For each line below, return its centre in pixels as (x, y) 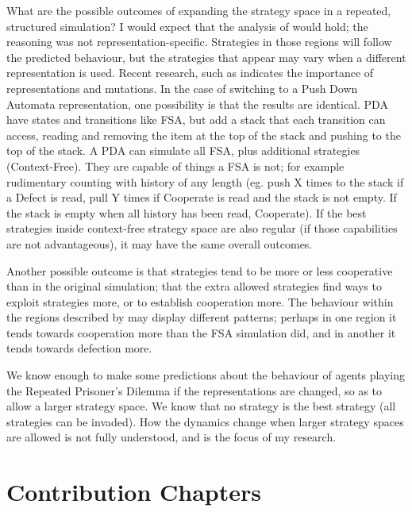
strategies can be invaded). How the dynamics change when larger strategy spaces (205, 421)
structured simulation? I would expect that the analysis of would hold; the (187, 26)
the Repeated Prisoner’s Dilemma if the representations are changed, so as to (194, 390)
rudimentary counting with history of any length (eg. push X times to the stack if (205, 181)
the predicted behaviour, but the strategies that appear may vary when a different (206, 57)
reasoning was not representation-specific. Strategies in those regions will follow (199, 42)
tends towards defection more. (79, 348)
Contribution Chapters (134, 492)
